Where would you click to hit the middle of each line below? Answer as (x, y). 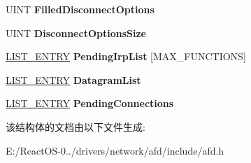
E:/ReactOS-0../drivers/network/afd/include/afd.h (115, 150)
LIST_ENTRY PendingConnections (90, 103)
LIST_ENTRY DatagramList (73, 79)
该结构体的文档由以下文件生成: (76, 126)
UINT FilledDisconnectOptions (80, 9)
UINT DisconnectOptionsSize (76, 33)
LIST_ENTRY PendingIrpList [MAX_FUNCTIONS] (126, 56)
